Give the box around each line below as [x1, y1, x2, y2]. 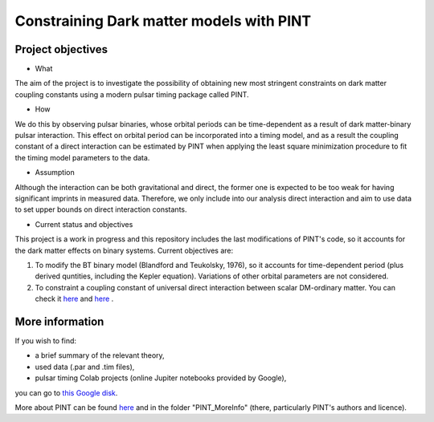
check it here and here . [35, 294, 114, 304]
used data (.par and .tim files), [35, 362, 135, 371]
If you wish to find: [14, 336, 76, 345]
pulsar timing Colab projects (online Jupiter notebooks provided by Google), [35, 373, 287, 383]
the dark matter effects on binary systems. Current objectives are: [14, 245, 234, 255]
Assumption [35, 168, 76, 177]
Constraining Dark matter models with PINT [14, 12, 312, 30]
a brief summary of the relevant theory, [35, 351, 165, 360]
